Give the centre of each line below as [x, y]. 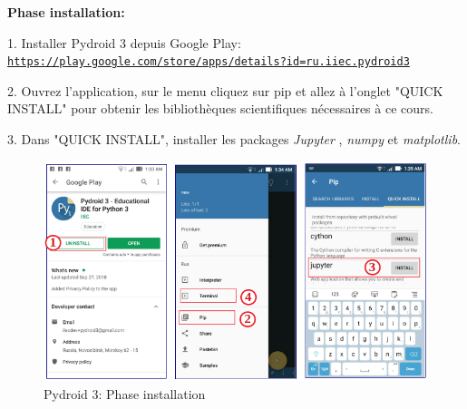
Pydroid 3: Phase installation [125, 394]
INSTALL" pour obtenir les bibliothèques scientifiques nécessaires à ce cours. [220, 108]
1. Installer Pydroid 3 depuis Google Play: [124, 42]
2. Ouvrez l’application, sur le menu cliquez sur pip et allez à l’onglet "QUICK [225, 90]
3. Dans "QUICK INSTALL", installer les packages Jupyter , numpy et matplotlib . [234, 139]
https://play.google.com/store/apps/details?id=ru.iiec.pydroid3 [209, 62]
